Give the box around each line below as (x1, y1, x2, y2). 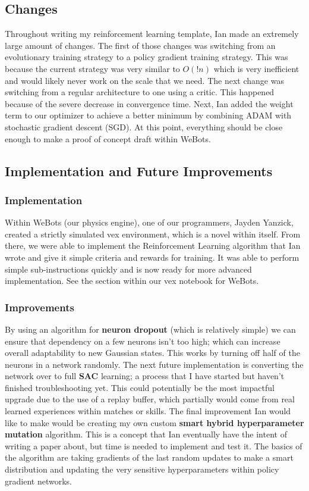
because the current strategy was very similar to (5, 62, 180, 74)
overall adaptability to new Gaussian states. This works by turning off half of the (5, 346, 300, 359)
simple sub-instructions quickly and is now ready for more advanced (5, 262, 252, 275)
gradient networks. (5, 474, 72, 487)
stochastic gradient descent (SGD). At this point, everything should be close (5, 120, 283, 133)
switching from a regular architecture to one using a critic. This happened (5, 86, 275, 98)
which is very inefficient (213, 62, 299, 74)
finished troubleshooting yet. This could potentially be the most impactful (5, 381, 275, 393)
